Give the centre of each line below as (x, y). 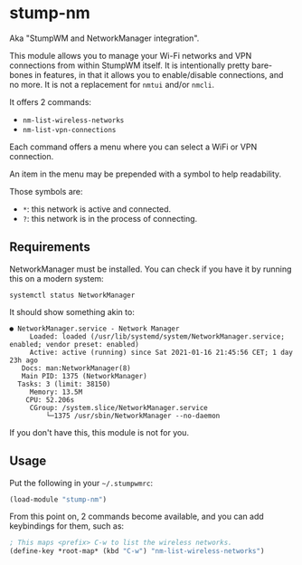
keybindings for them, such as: (67, 526)
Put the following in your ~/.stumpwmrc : (81, 483)
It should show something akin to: (72, 311)
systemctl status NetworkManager (72, 295)
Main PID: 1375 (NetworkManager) (84, 376)
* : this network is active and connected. (97, 209)
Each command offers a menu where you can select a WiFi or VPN (133, 147)
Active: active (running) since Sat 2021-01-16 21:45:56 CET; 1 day (161, 352)
